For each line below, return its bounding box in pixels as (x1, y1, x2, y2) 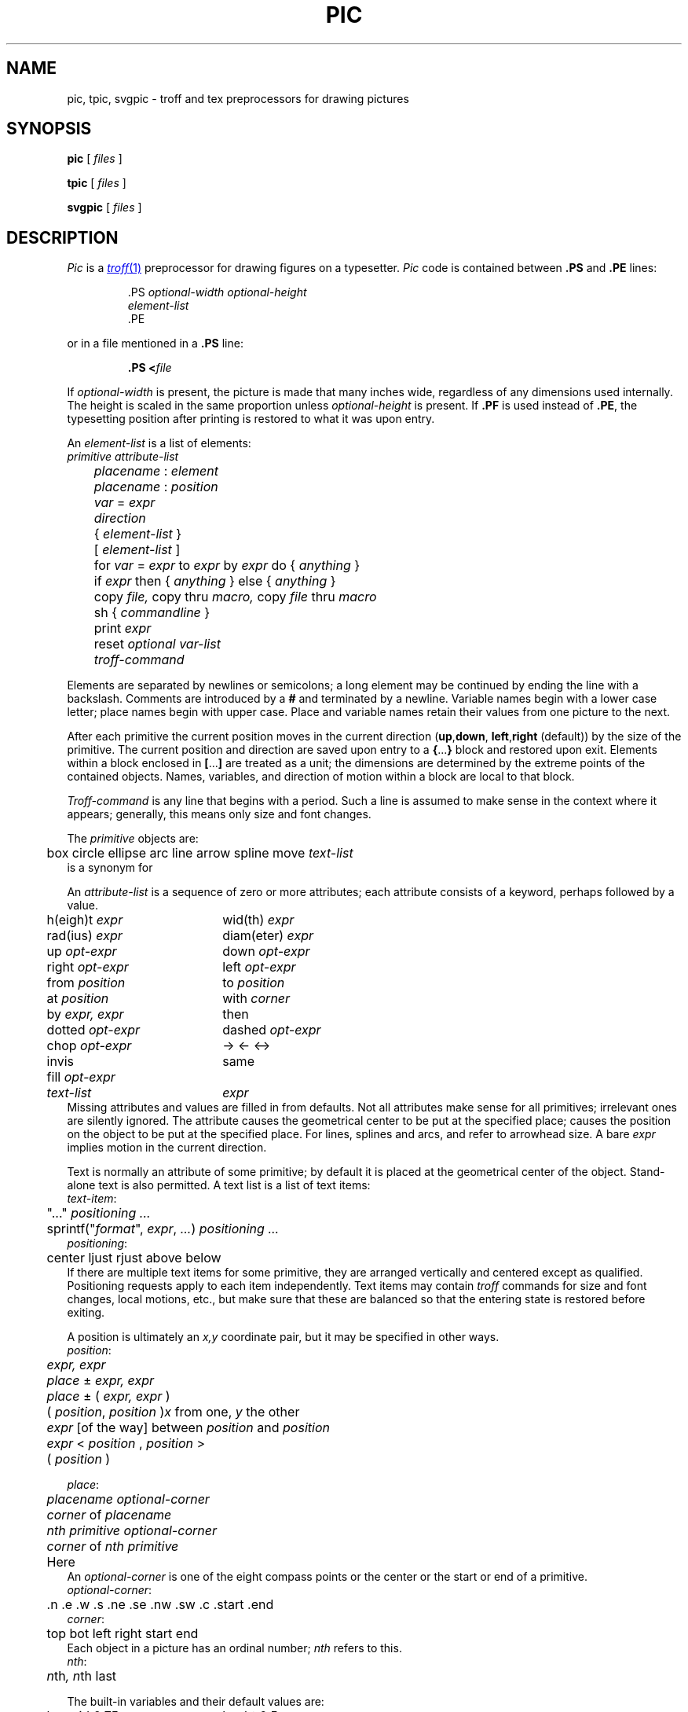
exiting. (67, 1306, 105, 1320)
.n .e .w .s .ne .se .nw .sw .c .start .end (46, 1596, 274, 1613)
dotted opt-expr (46, 1022, 141, 1038)
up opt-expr (46, 943, 117, 960)
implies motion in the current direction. (67, 1141, 267, 1155)
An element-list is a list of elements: (67, 436, 251, 450)
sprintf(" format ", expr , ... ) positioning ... (46, 1221, 280, 1237)
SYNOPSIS (6, 119, 92, 139)
